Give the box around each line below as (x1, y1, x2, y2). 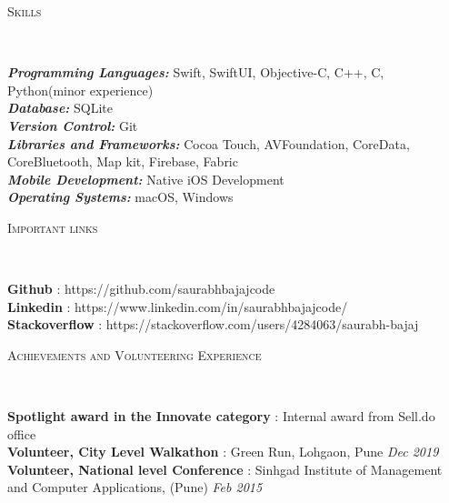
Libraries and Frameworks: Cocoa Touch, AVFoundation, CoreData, (7, 134, 410, 153)
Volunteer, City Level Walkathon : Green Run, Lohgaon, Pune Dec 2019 (7, 442, 439, 461)
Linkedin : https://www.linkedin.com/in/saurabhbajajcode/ (7, 297, 348, 316)
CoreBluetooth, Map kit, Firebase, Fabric (7, 152, 238, 171)
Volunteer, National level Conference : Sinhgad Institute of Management (7, 459, 443, 478)
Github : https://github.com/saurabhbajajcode (7, 279, 275, 298)
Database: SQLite (7, 98, 114, 117)
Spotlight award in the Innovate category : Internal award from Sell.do (7, 407, 435, 426)
